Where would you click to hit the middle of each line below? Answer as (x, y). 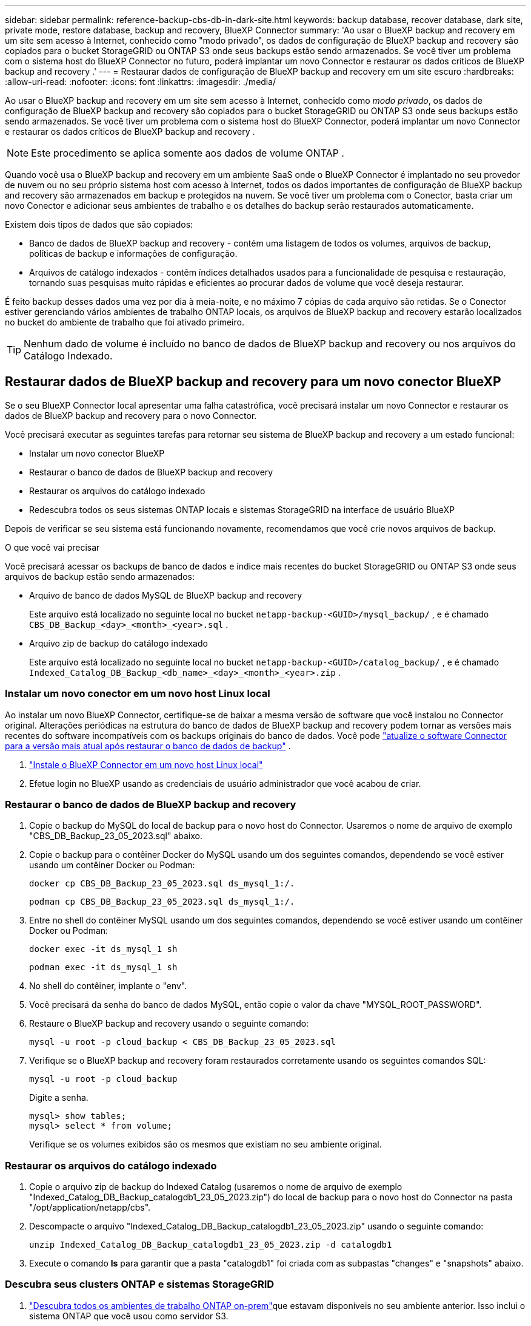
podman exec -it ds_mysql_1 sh (103, 967)
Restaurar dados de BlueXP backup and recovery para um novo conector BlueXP (253, 382)
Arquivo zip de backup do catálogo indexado (119, 643)
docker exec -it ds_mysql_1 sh (103, 949)
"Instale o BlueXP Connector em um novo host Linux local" (146, 764)
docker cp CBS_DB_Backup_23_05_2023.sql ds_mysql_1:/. (162, 884)
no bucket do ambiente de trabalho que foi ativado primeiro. (125, 322)
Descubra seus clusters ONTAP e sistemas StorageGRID (140, 1284)
